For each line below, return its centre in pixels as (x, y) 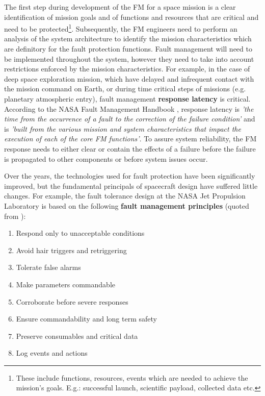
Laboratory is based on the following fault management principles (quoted (127, 205)
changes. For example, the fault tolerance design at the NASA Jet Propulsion (125, 196)
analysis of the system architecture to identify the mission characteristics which (128, 39)
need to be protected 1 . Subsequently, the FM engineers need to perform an (121, 28)
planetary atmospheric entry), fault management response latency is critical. (127, 98)
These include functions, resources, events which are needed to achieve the (132, 377)
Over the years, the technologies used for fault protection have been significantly (130, 176)
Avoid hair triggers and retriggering (71, 250)
